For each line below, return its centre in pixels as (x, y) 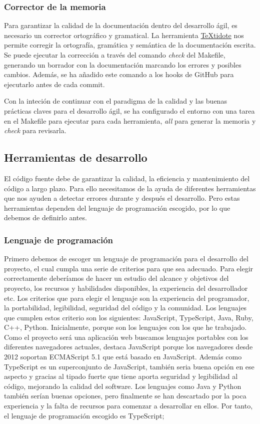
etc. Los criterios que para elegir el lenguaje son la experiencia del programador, (127, 298)
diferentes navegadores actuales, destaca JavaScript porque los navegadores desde (128, 347)
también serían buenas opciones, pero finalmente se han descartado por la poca (125, 396)
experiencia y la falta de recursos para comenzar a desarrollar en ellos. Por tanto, (128, 406)
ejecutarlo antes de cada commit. (54, 84)
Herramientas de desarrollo (76, 157)
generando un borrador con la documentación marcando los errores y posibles (123, 64)
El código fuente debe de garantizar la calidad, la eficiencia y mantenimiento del (127, 178)
